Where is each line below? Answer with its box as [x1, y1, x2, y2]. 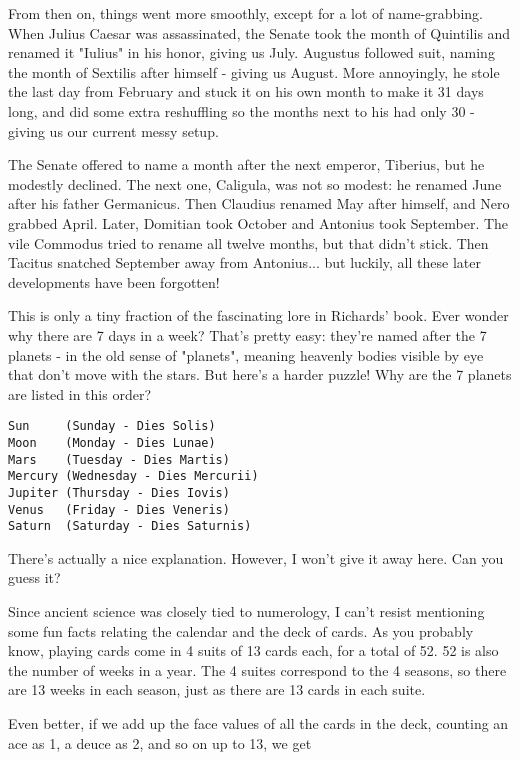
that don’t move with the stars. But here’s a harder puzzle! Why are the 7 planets [8, 364, 512, 385]
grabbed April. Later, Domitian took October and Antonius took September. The [8, 212, 509, 233]
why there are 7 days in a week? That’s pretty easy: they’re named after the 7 [8, 324, 487, 345]
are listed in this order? [8, 383, 151, 404]
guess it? [8, 567, 61, 588]
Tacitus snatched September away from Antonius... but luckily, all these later [8, 252, 481, 273]
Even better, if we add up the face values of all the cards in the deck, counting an [8, 713, 509, 734]
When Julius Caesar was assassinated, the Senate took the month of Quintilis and [8, 22, 511, 43]
